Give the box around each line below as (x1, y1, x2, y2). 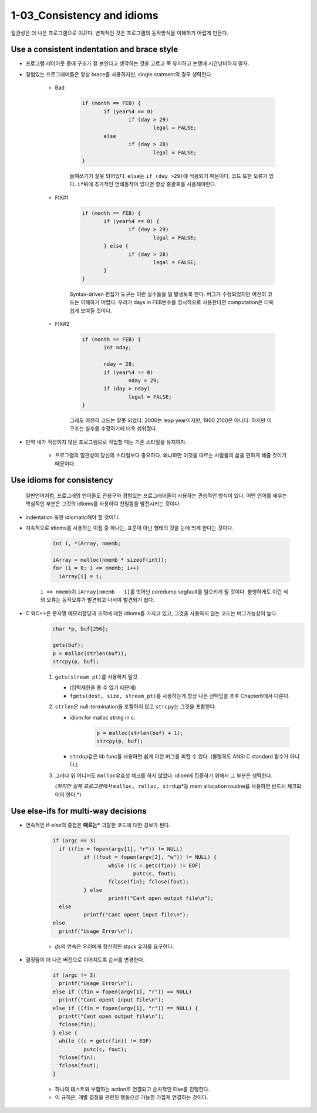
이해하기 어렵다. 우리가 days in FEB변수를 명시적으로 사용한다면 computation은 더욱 (80, 299, 274, 306)
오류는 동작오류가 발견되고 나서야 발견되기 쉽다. (46, 596, 155, 603)
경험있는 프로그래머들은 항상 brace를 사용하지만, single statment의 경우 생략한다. (25, 70, 213, 77)
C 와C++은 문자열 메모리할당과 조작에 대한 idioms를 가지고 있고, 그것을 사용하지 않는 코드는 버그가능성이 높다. (25, 609, 278, 616)
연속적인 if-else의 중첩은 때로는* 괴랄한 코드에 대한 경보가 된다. (25, 822, 171, 829)
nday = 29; (128, 377, 160, 384)
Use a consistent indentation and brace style (11, 45, 178, 55)
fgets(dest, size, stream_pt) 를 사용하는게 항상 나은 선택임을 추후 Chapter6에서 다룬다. (69, 692, 290, 699)
